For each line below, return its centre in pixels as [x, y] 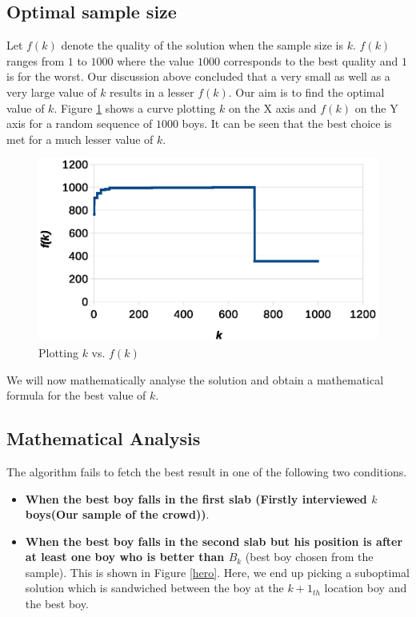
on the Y [376, 107]
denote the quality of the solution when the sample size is [202, 45]
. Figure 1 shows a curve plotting [135, 107]
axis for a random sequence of [80, 123]
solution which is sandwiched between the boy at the [154, 588]
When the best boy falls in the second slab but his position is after [214, 541]
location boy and [366, 588]
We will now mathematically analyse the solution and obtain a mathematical [195, 379]
